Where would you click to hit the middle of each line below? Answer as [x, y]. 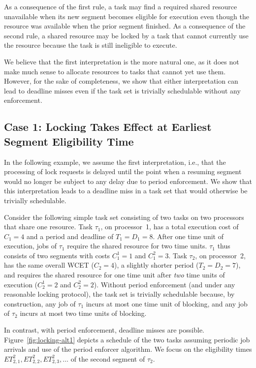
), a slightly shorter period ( [157, 265]
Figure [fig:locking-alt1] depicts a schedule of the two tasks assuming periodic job [127, 339]
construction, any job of [40, 303]
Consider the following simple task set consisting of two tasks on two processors [124, 217]
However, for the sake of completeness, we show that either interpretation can [121, 81]
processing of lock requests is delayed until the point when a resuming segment [123, 171]
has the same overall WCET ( [49, 265]
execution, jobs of [31, 246]
